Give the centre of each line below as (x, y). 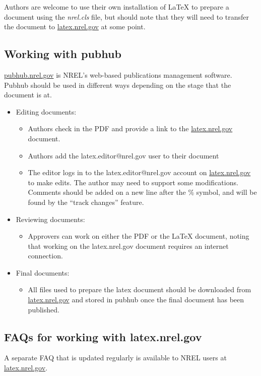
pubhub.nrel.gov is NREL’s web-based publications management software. (118, 74)
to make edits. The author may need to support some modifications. (133, 182)
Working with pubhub (63, 54)
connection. (45, 256)
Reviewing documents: (50, 219)
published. (44, 309)
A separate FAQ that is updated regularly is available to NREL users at (115, 358)
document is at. (28, 95)
